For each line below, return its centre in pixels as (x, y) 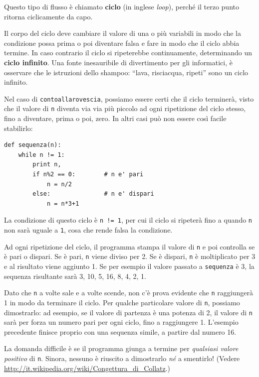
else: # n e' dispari (93, 194)
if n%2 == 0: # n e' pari (88, 175)
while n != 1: (41, 155)
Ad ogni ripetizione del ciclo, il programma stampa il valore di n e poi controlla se (129, 246)
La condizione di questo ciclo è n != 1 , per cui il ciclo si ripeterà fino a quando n (128, 220)
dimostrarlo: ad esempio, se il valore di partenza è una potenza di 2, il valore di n (128, 312)
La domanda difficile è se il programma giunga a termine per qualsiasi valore (121, 348)
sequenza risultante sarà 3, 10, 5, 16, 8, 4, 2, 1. (75, 276)
